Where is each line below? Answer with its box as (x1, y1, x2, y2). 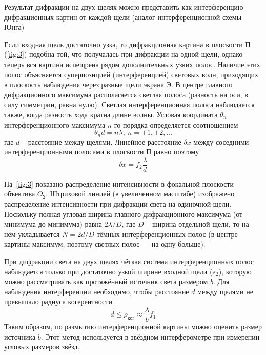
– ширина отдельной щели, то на (146, 219, 249, 229)
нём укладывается (4, 228, 60, 239)
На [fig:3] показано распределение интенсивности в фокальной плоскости (4, 178, 234, 189)
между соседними (193, 136, 249, 147)
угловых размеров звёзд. (4, 341, 80, 352)
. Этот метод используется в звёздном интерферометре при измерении (40, 331, 260, 342)
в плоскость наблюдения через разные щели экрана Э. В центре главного (4, 79, 233, 90)
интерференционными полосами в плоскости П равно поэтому (4, 146, 199, 157)
